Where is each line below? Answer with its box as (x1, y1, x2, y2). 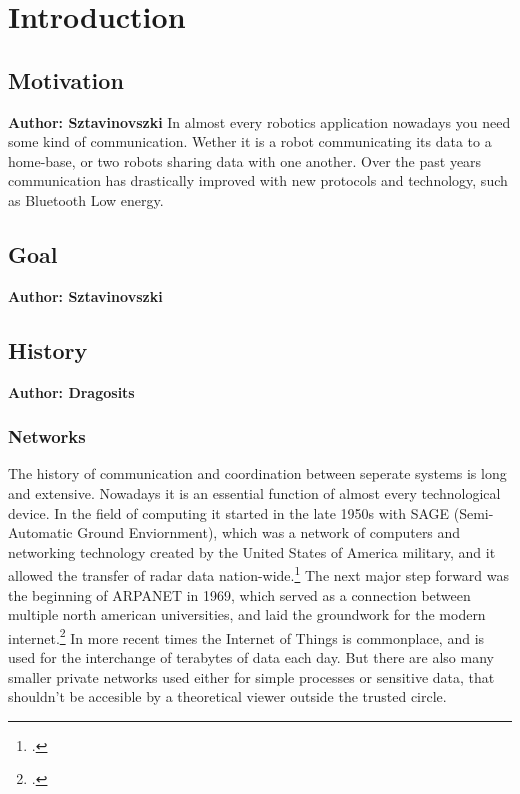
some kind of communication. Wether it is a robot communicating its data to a (8, 131, 492, 152)
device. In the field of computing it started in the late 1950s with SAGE (8, 502, 450, 523)
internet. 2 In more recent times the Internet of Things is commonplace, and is (8, 624, 485, 648)
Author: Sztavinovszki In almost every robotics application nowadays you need (8, 111, 511, 132)
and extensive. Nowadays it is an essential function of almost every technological (8, 482, 501, 503)
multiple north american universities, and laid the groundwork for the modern (8, 604, 486, 625)
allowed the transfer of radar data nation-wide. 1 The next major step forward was (8, 562, 510, 585)
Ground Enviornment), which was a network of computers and (77, 522, 461, 543)
